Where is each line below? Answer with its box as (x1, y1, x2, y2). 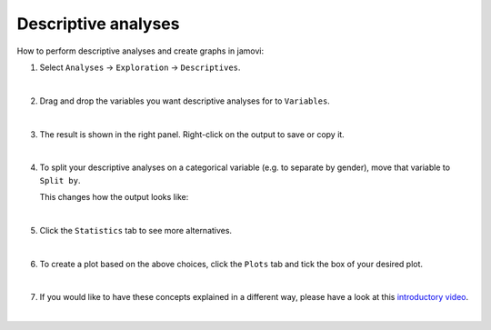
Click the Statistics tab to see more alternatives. (39, 225, 232, 235)
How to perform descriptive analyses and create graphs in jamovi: (16, 45, 264, 56)
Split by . (39, 175, 81, 185)
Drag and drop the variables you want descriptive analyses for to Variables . (39, 95, 331, 106)
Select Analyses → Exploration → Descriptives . (39, 62, 241, 73)
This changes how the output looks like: (39, 192, 189, 203)
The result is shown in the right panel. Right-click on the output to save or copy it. (39, 128, 345, 140)
